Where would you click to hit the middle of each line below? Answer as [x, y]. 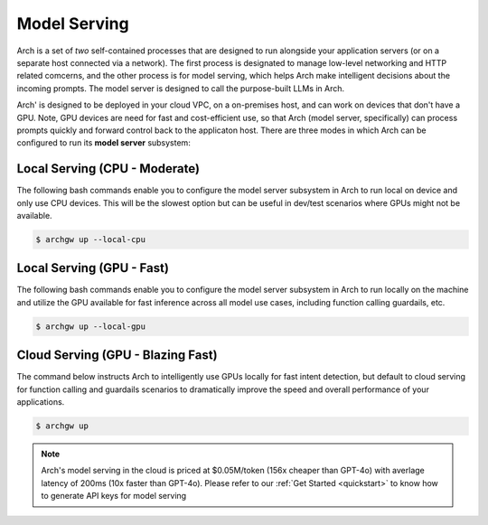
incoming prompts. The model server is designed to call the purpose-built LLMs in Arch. [181, 88]
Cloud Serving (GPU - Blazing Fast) [117, 356]
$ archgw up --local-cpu [91, 239]
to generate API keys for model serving [114, 496]
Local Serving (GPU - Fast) [93, 268]
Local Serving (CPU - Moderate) [108, 169]
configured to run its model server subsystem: [104, 143]
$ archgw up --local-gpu [91, 326]
